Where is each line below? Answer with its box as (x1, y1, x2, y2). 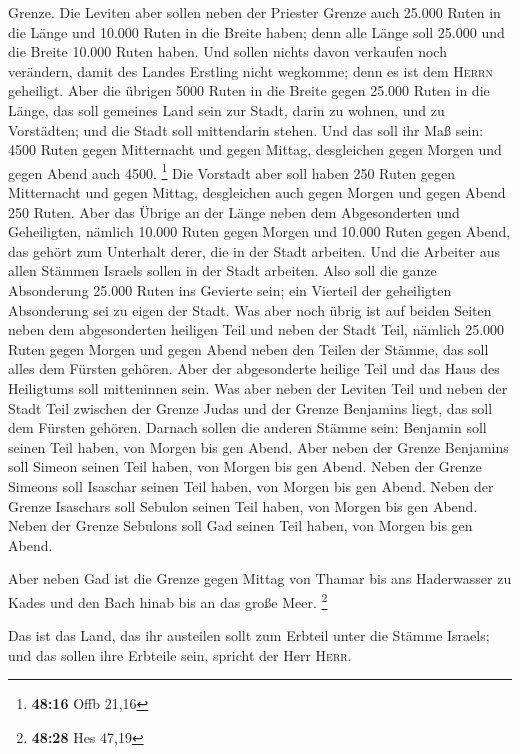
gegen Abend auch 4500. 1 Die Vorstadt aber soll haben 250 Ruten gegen (8, 159, 456, 183)
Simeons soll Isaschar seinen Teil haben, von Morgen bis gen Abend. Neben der (8, 475, 494, 496)
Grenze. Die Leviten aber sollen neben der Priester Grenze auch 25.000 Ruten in (8, 2, 501, 22)
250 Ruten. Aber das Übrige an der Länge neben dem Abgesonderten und (8, 201, 460, 222)
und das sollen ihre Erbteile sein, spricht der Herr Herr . (8, 644, 352, 665)
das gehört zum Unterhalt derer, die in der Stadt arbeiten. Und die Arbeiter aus (8, 240, 501, 261)
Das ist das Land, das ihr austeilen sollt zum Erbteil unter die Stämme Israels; (8, 625, 490, 646)
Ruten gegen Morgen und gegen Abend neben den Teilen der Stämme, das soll (8, 338, 489, 359)
